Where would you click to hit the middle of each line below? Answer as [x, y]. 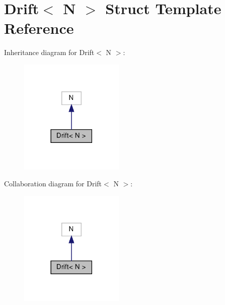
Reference [39, 28]
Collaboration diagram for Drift [53, 184]
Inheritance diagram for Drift [49, 52]
